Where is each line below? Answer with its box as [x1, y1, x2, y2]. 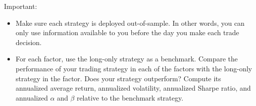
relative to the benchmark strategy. [76, 92, 184, 103]
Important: [4, 1, 37, 11]
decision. [15, 37, 42, 47]
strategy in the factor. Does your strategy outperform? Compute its [15, 73, 221, 83]
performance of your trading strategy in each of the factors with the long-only [15, 63, 252, 73]
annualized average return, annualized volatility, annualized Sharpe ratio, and [15, 83, 251, 93]
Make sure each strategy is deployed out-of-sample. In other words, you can [15, 17, 245, 28]
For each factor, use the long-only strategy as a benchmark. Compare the [15, 53, 238, 64]
